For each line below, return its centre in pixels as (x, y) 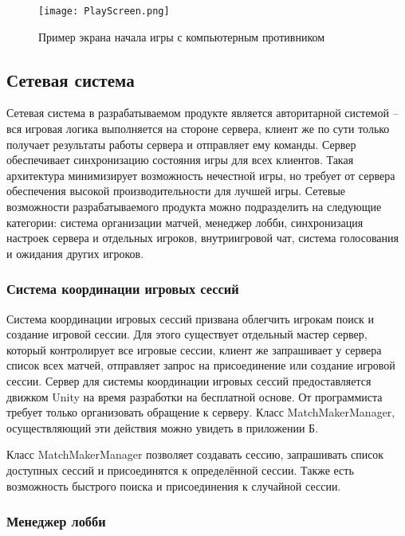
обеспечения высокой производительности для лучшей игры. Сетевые (176, 191)
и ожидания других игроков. (75, 253)
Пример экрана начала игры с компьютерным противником (182, 36)
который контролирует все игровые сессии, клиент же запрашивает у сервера (194, 349)
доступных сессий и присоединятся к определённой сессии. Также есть (180, 469)
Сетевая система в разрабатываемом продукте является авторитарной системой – (202, 113)
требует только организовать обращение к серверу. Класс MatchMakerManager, (201, 412)
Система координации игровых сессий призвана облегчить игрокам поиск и (190, 318)
